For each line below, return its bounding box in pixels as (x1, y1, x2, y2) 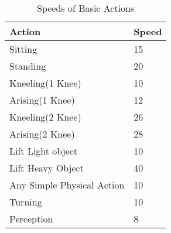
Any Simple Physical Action (9, 178, 125, 191)
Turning (9, 195, 42, 208)
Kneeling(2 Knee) (9, 110, 81, 124)
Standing (9, 59, 46, 73)
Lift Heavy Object (9, 161, 84, 174)
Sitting (9, 42, 37, 56)
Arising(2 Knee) (9, 127, 75, 141)
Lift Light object (9, 144, 78, 157)
